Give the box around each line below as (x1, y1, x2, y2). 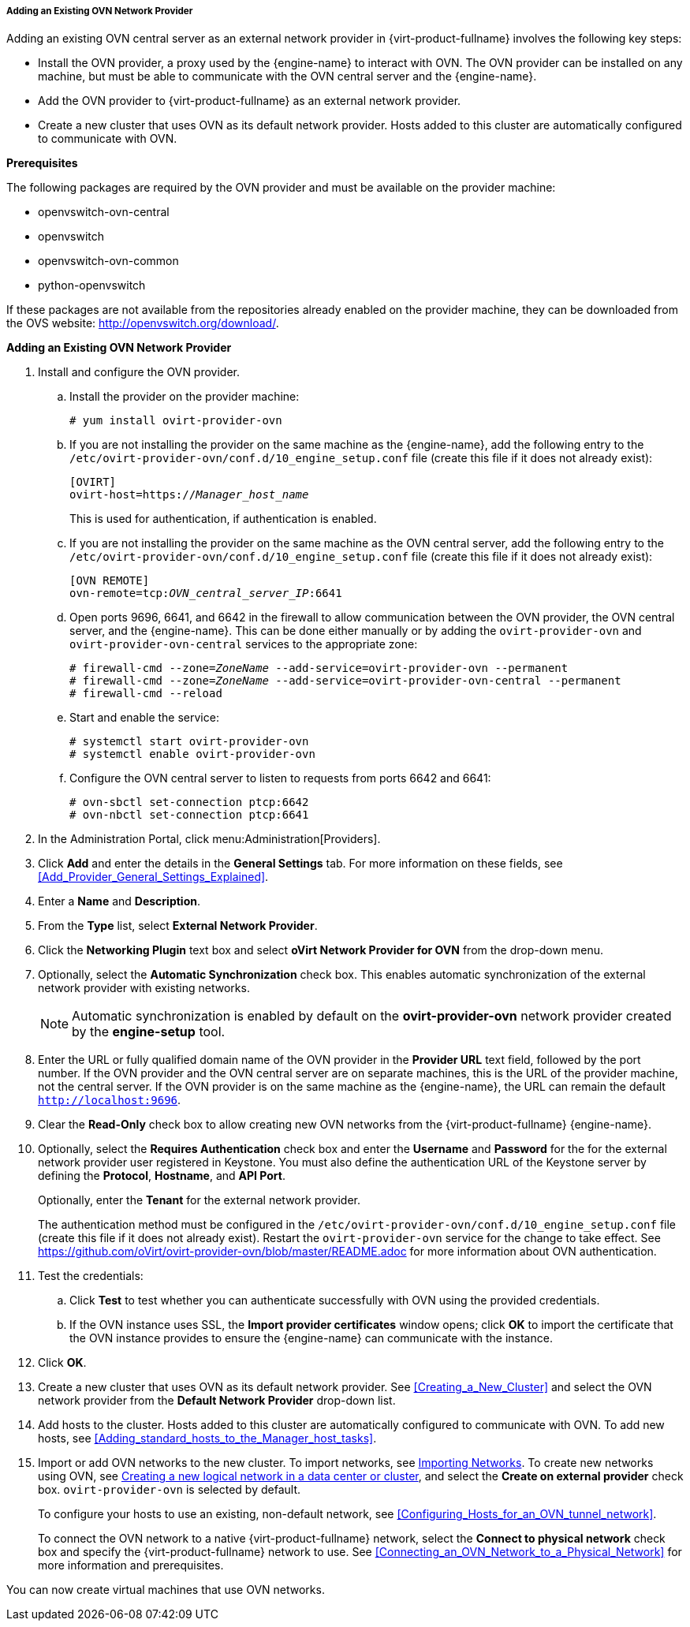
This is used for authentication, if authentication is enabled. (69, 512, 377, 526)
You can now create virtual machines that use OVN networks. (6, 1583, 325, 1597)
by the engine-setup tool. (72, 1024, 226, 1040)
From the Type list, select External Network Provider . (38, 919, 318, 933)
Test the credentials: (38, 1269, 144, 1283)
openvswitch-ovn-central (38, 205, 170, 219)
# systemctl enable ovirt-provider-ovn (69, 748, 315, 761)
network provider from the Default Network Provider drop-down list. (38, 1394, 396, 1408)
